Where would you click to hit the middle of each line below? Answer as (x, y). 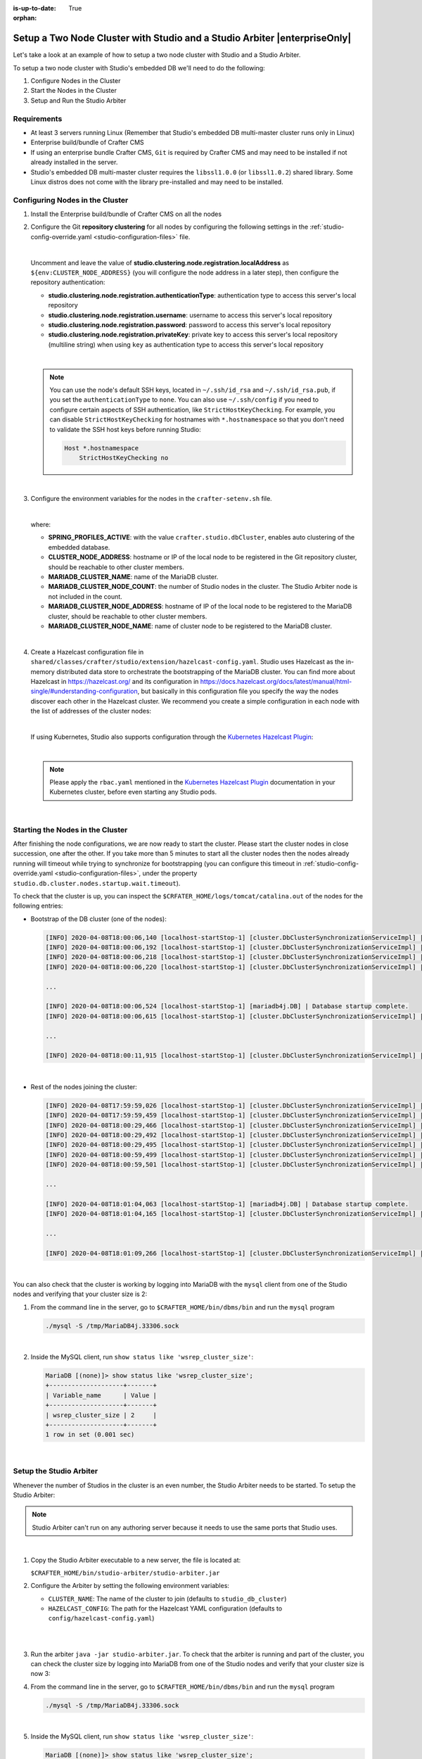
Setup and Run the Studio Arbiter (78, 100)
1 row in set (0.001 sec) (90, 1435)
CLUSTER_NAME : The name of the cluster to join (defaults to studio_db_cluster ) (167, 1599)
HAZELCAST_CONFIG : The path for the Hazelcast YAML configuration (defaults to (165, 1608)
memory (43, 671)
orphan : (25, 18)
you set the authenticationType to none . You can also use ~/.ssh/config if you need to (184, 400)
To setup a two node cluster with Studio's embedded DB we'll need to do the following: (139, 68)
